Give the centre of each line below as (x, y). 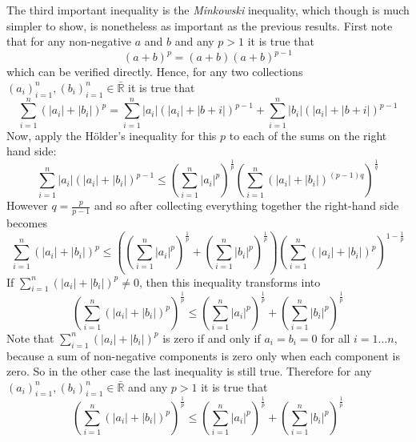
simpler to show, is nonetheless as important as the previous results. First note (200, 25)
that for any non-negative (69, 41)
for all (336, 338)
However (27, 205)
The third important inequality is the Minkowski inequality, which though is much (208, 10)
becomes (27, 223)
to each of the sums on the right (308, 135)
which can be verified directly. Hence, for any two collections (155, 72)
